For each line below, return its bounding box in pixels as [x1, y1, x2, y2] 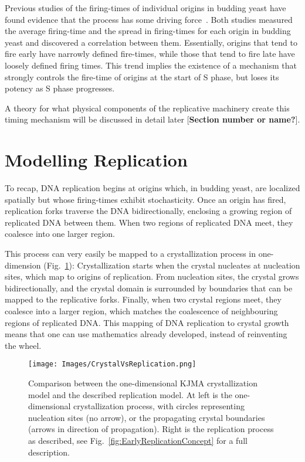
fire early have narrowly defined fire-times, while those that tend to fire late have [5, 47, 295, 60]
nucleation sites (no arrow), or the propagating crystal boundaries [28, 411, 265, 423]
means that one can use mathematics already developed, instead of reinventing [5, 328, 287, 340]
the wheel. [5, 339, 42, 351]
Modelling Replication [5, 148, 188, 172]
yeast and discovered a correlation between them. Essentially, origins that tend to [5, 36, 297, 48]
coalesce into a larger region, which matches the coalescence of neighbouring [5, 305, 278, 317]
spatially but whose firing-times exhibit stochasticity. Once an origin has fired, [5, 193, 286, 205]
